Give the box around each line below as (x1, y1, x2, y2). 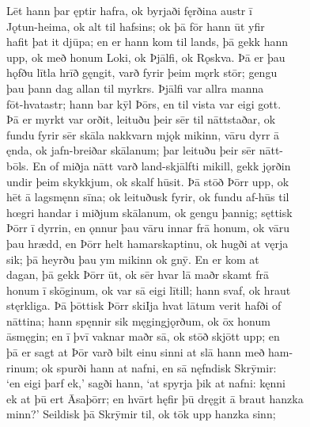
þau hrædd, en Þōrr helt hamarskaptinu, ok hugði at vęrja (6, 234, 289, 251)
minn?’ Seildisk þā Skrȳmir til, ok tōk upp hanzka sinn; (6, 406, 276, 422)
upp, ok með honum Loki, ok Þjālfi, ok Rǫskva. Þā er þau (6, 48, 285, 65)
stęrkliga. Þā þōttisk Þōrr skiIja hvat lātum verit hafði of (6, 297, 282, 314)
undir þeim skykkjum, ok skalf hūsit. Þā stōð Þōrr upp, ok (6, 173, 289, 189)
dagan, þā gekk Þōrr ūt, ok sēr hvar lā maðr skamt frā (6, 266, 269, 283)
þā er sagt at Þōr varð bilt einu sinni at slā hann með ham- (6, 344, 293, 360)
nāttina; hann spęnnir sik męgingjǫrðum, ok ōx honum (6, 312, 270, 329)
